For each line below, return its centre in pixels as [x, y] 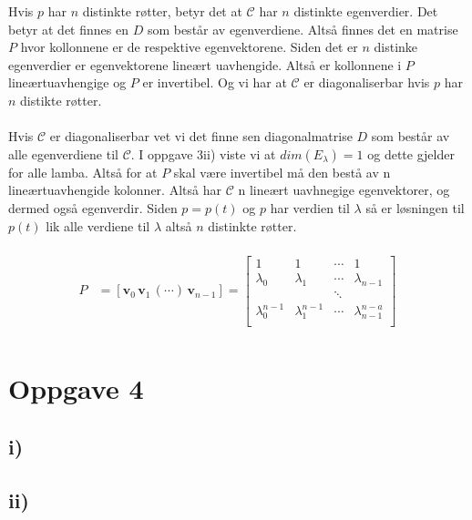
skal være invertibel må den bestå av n [282, 172]
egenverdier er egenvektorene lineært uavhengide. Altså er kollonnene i [205, 64]
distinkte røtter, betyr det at [162, 11]
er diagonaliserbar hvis [367, 82]
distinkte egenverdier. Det [366, 11]
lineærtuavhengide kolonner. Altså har [115, 190]
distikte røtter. [61, 100]
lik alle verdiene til [98, 225]
